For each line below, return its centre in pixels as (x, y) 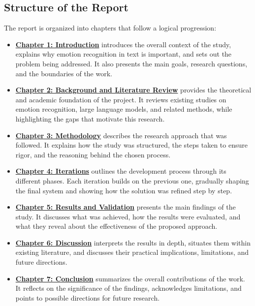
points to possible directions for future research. (88, 297)
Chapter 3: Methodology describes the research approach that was (121, 135)
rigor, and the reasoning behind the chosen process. (93, 154)
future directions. (41, 262)
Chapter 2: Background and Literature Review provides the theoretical (133, 90)
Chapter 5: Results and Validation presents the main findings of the (126, 207)
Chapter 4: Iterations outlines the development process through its (121, 171)
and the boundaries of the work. (64, 73)
